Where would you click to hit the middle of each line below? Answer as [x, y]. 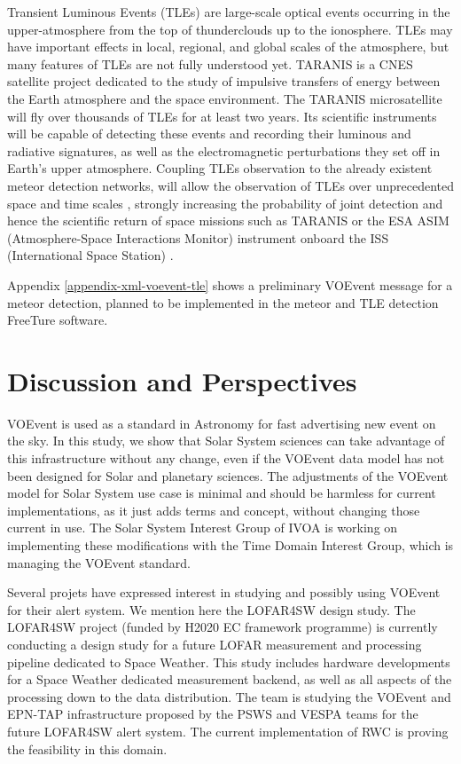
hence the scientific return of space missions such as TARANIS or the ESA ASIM [228, 221]
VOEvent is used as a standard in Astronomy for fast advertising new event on [222, 423]
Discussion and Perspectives [182, 380]
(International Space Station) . [90, 255]
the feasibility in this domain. [87, 748]
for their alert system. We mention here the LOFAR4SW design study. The [211, 609]
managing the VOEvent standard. [99, 562]
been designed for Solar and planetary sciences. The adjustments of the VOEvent [228, 475]
